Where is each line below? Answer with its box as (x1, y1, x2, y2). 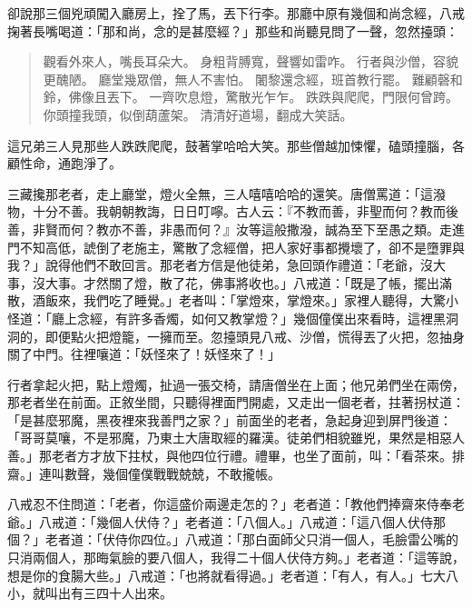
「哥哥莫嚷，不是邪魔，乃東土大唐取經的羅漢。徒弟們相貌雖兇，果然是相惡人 (7, 428, 465, 447)
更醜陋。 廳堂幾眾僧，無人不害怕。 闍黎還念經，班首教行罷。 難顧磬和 (43, 69, 463, 88)
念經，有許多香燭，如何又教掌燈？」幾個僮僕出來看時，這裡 (76, 308, 433, 327)
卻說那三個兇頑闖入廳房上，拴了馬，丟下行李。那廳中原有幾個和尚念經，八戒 (7, 4, 465, 22)
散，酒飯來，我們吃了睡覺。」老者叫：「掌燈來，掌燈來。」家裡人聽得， (7, 291, 420, 310)
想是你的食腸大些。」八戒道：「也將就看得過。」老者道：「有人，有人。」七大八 (7, 565, 458, 584)
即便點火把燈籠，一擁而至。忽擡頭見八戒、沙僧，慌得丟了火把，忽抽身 (44, 326, 465, 345)
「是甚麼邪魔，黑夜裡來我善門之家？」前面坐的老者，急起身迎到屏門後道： (7, 410, 452, 429)
